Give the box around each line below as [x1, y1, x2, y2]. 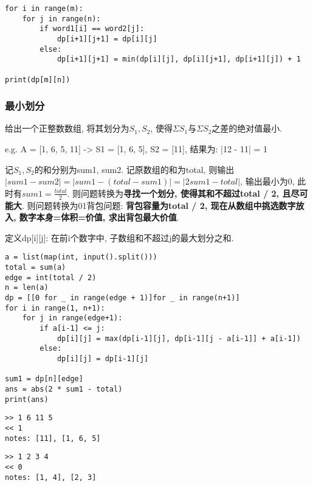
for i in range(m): [5, 4, 83, 13]
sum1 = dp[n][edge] [5, 375, 83, 384]
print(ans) [5, 395, 49, 404]
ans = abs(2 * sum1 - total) [5, 384, 123, 393]
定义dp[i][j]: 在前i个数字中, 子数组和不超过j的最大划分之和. [5, 231, 234, 244]
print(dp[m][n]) [5, 75, 71, 84]
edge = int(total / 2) [5, 273, 97, 282]
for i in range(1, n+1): [5, 303, 105, 312]
